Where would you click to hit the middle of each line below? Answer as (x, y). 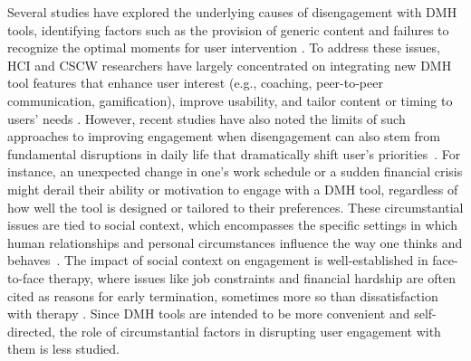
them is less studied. (63, 349)
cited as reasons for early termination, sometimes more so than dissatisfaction (223, 295)
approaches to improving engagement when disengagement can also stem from (224, 136)
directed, (31, 331)
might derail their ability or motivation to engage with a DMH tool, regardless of (233, 189)
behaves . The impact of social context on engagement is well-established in (218, 260)
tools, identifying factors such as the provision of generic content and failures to (228, 29)
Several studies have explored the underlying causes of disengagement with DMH (232, 12)
